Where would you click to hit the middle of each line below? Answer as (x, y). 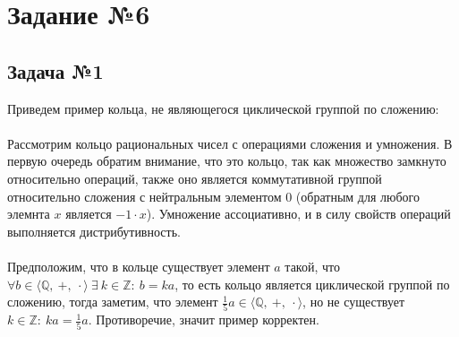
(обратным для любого (357, 196)
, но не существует (354, 302)
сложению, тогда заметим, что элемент (113, 302)
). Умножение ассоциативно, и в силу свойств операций (298, 214)
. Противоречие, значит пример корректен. (204, 320)
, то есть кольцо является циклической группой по (312, 284)
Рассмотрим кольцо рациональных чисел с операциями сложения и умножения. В (230, 143)
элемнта (29, 214)
